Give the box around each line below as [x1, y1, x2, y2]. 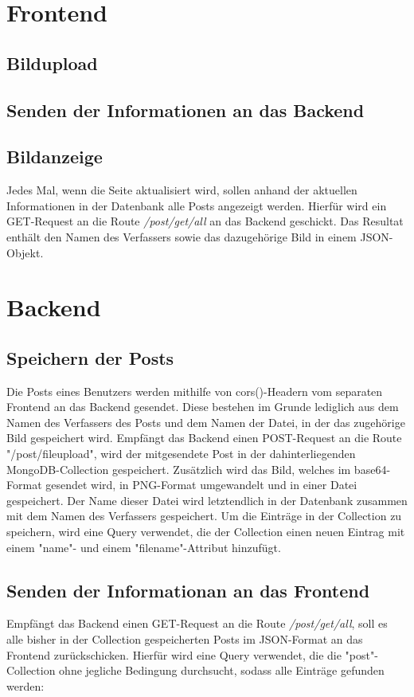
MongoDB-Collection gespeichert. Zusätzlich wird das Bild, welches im [6, 460, 351, 477]
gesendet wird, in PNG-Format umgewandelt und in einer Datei [45, 476, 357, 493]
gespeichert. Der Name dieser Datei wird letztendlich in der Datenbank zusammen [6, 491, 408, 508]
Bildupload [6, 50, 98, 75]
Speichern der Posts [6, 345, 174, 370]
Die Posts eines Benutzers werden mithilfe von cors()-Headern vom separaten [6, 382, 383, 399]
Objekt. [6, 244, 44, 260]
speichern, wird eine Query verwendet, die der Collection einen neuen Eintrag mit [6, 523, 405, 540]
